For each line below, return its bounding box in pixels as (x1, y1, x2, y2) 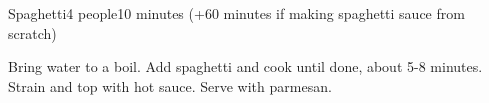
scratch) (8, 22, 57, 43)
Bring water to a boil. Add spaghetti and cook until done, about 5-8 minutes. (8, 56, 483, 77)
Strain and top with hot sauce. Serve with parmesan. (8, 75, 332, 96)
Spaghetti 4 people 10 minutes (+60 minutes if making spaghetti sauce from (8, 3, 465, 23)
